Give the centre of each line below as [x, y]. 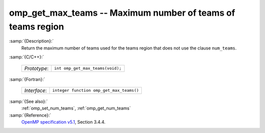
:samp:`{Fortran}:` [27, 79]
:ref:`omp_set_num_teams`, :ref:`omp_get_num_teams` [76, 108]
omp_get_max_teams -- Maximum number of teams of [122, 13]
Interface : [36, 90]
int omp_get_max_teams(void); [88, 68]
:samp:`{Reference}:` [30, 115]
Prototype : [37, 68]
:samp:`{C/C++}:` [26, 57]
